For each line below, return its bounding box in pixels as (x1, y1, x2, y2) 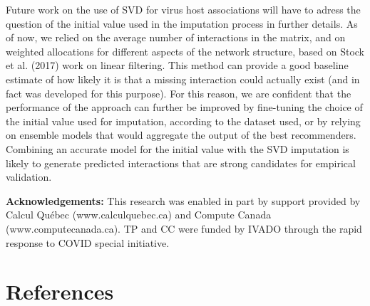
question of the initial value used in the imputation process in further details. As (6, 16, 358, 31)
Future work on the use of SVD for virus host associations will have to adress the (6, 2, 361, 16)
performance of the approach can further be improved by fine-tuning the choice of (6, 100, 363, 115)
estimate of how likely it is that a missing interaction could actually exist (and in (6, 71, 360, 86)
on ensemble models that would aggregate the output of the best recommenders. (6, 127, 356, 142)
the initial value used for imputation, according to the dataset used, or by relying (6, 113, 361, 128)
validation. (6, 169, 52, 184)
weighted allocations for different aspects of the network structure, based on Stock (6, 43, 365, 58)
